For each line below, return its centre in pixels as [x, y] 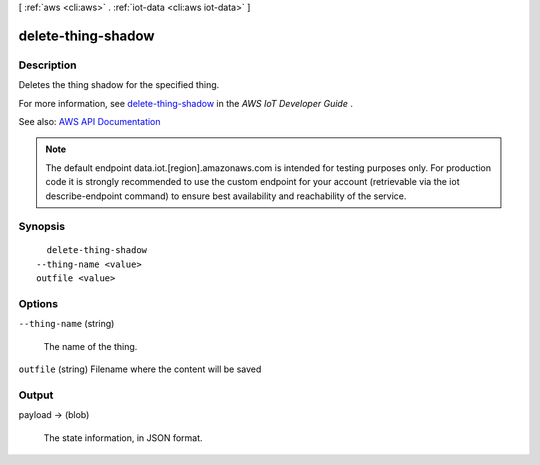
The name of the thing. [90, 346]
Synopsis [41, 227]
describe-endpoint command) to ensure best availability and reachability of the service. [226, 196]
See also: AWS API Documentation [89, 121]
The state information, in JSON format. [123, 437]
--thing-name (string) [66, 324]
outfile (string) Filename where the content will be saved [140, 369]
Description [47, 65]
